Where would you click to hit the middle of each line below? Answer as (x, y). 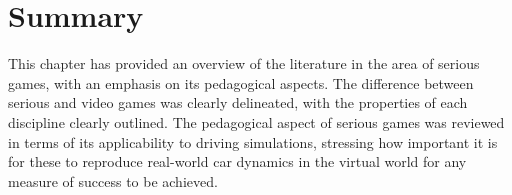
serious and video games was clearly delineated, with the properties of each (238, 102)
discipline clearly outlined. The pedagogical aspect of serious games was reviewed (256, 121)
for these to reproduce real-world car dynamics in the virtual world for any (237, 161)
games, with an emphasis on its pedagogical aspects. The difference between (241, 82)
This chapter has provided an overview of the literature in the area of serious (244, 63)
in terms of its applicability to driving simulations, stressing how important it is (253, 141)
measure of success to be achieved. (113, 180)
